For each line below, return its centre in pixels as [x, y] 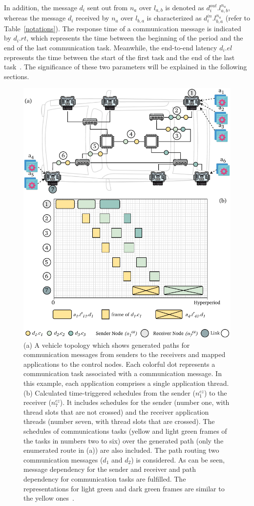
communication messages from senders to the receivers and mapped [125, 354]
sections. [17, 76]
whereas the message [35, 18]
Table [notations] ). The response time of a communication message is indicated [123, 28]
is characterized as [174, 18]
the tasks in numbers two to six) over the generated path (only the [124, 440]
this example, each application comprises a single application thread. [126, 383]
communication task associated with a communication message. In [123, 373]
